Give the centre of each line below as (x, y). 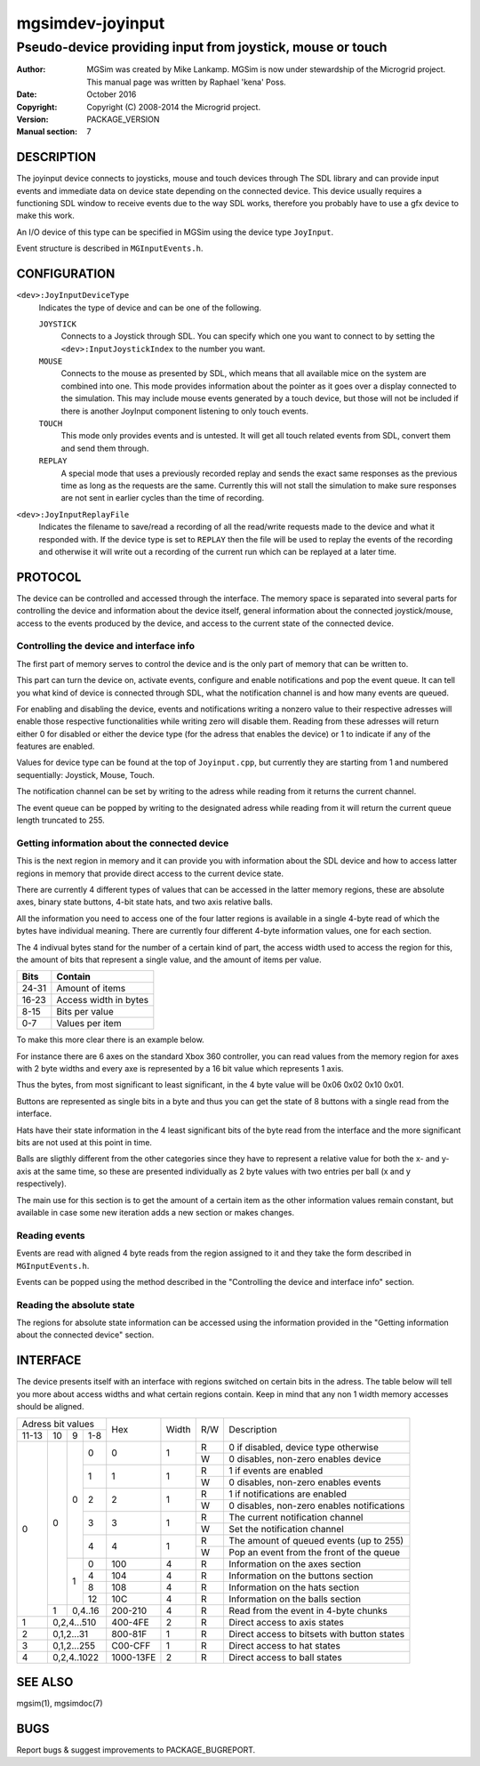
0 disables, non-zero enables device (305, 1458)
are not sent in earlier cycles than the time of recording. (163, 498)
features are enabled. (56, 746)
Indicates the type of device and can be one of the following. (150, 308)
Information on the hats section (294, 1587)
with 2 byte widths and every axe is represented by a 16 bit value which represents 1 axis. (180, 1069)
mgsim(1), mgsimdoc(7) (60, 1704)
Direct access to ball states (285, 1657)
